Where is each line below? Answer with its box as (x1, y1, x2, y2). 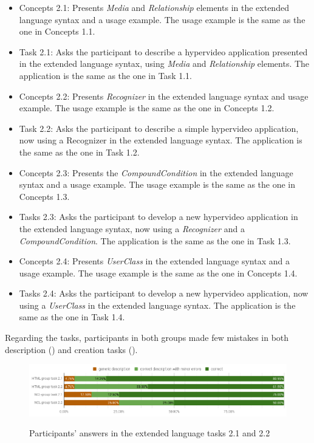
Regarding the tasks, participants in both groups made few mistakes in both (5, 331, 289, 344)
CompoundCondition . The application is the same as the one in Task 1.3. (19, 234, 291, 247)
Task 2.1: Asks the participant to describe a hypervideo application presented (19, 45, 308, 58)
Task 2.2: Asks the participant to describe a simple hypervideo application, (19, 122, 299, 134)
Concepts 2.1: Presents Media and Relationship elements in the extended (19, 1, 289, 13)
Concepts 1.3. (19, 190, 70, 202)
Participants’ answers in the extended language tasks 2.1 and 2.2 (29, 427, 270, 439)
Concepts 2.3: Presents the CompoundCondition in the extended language (19, 166, 293, 179)
